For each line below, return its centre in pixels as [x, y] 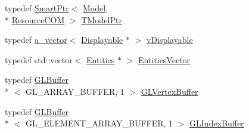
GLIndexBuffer [217, 123]
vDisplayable [169, 40]
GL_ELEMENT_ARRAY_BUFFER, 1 [99, 123]
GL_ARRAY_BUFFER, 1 [75, 91]
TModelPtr [102, 19]
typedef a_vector [36, 40]
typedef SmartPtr [37, 8]
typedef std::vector [39, 59]
